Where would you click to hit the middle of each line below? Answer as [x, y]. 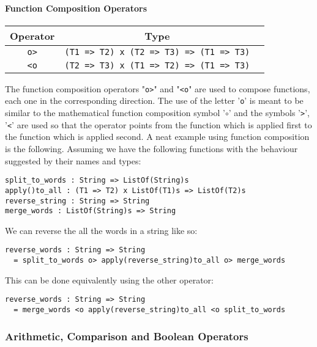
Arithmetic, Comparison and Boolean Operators [127, 336]
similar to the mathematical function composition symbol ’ [115, 113]
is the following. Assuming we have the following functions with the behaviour [151, 149]
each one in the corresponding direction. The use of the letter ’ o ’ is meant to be [154, 100]
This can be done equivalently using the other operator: [109, 279]
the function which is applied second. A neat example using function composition [157, 137]
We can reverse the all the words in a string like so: [101, 230]
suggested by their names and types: [73, 160]
